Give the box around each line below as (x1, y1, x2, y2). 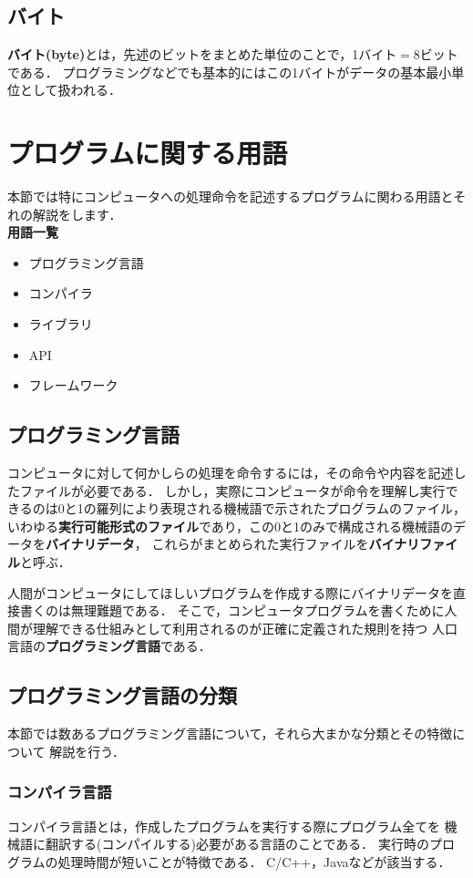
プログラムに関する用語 (7, 134, 288, 171)
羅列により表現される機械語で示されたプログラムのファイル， (96, 499, 467, 518)
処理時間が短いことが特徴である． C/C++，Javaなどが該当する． (57, 852, 451, 871)
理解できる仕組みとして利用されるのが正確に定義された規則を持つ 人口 (32, 618, 458, 637)
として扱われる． (19, 80, 121, 99)
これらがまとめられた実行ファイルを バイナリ (151, 534, 420, 553)
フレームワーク (28, 376, 118, 395)
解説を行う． (49, 741, 126, 760)
